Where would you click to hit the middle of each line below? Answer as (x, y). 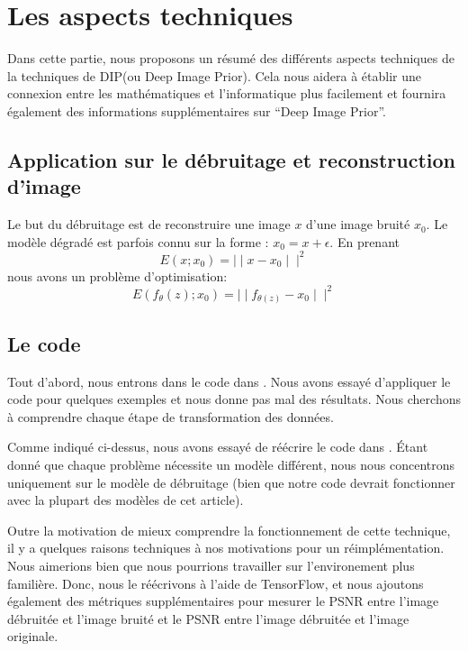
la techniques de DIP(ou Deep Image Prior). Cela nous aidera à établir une (214, 75)
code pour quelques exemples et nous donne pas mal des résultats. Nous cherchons (234, 399)
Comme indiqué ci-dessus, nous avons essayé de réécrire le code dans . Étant (218, 447)
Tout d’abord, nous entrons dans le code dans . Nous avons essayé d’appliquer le (229, 381)
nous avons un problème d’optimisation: (117, 275)
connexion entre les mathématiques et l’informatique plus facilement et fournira (227, 93)
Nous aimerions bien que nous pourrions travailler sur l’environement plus (211, 565)
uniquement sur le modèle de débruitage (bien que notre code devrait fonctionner (231, 482)
